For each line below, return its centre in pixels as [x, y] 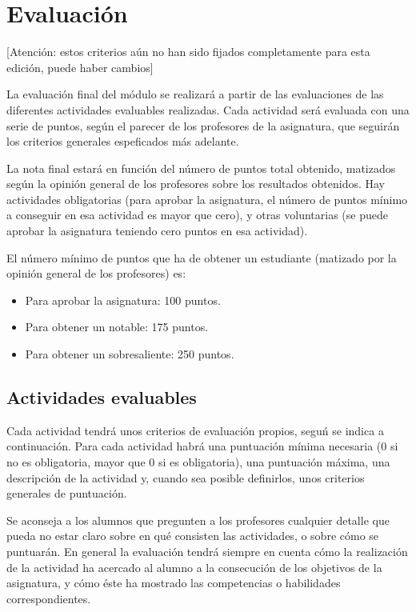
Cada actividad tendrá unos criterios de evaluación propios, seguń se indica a [195, 430]
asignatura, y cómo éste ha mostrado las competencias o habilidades [174, 583]
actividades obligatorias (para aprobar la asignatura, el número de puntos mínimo [207, 199]
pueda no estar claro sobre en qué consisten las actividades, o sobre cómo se [193, 536]
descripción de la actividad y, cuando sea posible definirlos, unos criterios [186, 477]
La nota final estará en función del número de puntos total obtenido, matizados [201, 168]
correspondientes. [49, 598]
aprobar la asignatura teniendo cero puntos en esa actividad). [157, 231]
